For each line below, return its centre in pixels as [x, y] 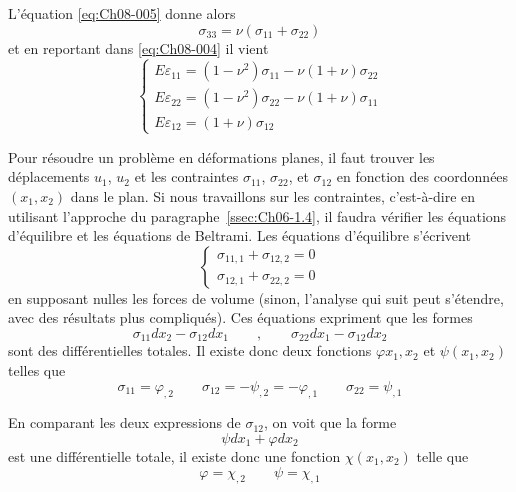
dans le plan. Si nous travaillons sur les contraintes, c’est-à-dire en [273, 195]
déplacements [49, 176]
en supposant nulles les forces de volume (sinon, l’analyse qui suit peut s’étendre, [256, 297]
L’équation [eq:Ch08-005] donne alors [122, 13]
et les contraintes [186, 176]
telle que [442, 455]
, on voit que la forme [330, 422]
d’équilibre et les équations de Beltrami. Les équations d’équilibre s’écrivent [239, 235]
